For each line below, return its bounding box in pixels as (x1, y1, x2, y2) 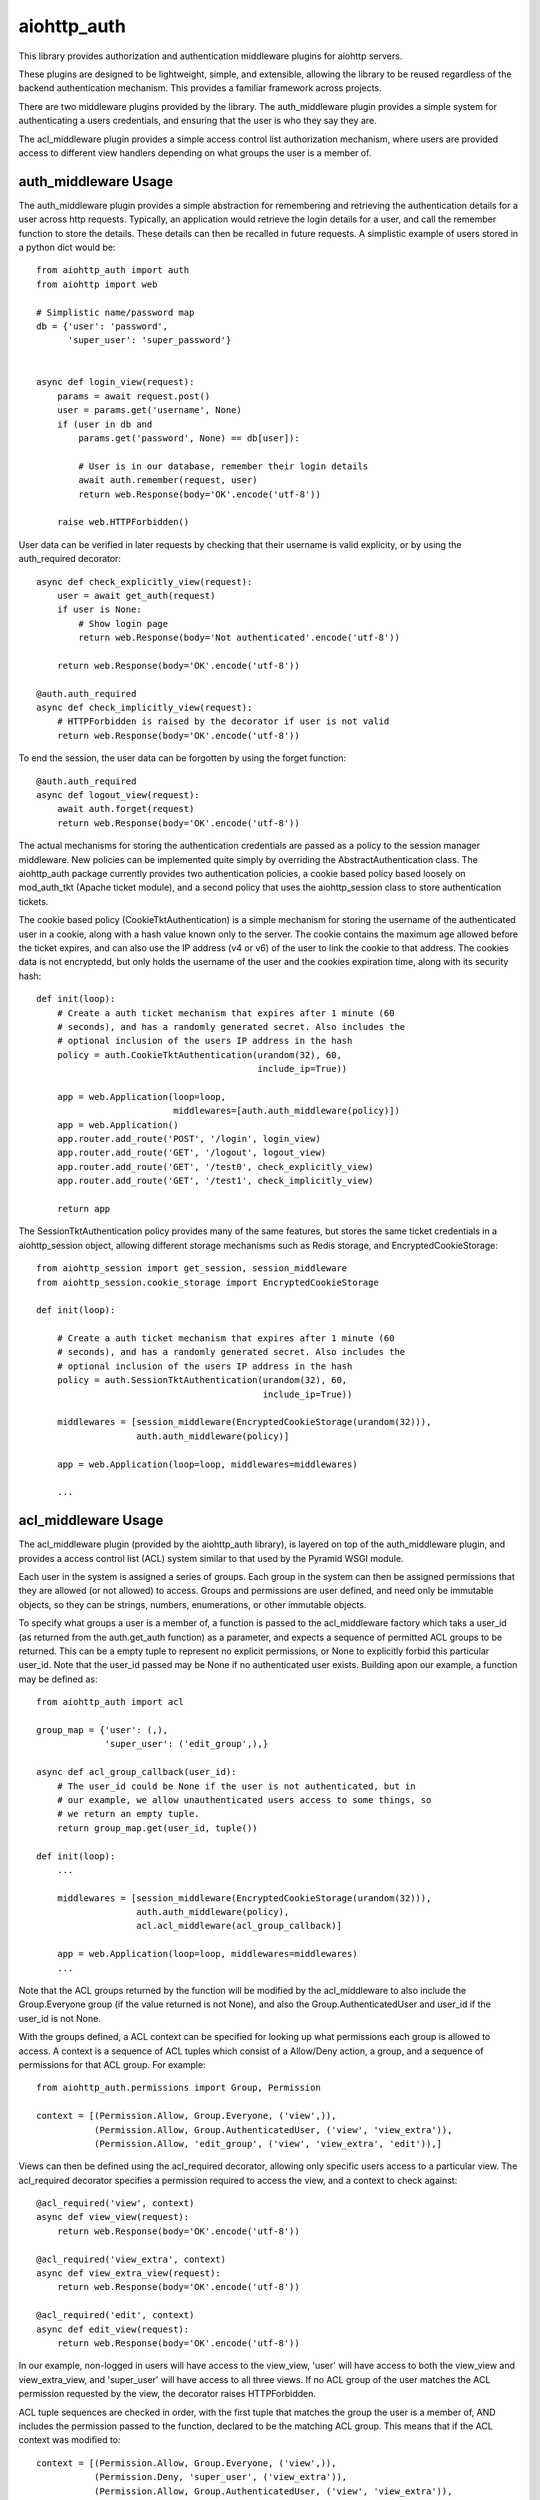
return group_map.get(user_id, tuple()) (56, 1822, 259, 1834)
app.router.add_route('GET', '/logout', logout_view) (56, 1147, 327, 1159)
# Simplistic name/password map (36, 306, 195, 318)
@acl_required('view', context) (36, 2198, 195, 2209)
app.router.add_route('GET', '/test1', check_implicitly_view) (56, 1175, 374, 1187)
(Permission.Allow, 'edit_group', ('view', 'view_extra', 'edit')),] (93, 2138, 443, 2149)
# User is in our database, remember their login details (78, 460, 369, 472)
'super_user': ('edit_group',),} (104, 1738, 269, 1750)
